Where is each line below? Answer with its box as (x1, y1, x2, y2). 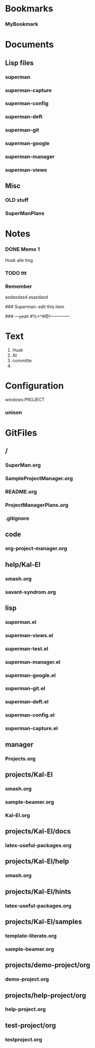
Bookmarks (5, 3, 53, 14)
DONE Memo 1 (5, 246, 40, 253)
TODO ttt (5, 270, 27, 276)
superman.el (5, 618, 37, 625)
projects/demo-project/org (5, 961, 91, 969)
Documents (5, 39, 54, 50)
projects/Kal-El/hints (5, 887, 71, 896)
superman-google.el (5, 672, 56, 679)
